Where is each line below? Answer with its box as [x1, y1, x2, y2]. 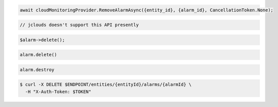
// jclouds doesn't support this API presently [20, 22, 139, 28]
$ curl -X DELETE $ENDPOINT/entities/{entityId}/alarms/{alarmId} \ [20, 82, 192, 87]
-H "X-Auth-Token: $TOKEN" [25, 88, 92, 94]
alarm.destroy [20, 67, 55, 72]
